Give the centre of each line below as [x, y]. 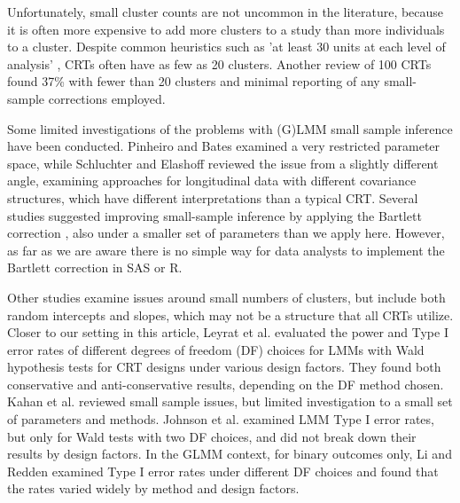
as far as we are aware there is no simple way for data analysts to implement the [226, 250]
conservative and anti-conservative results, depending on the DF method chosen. [226, 384]
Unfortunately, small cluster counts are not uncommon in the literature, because [226, 12]
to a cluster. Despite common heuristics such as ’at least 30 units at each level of [226, 47]
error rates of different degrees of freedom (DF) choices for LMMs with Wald [216, 349]
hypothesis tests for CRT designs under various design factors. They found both [224, 367]
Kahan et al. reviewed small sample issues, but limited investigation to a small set [230, 401]
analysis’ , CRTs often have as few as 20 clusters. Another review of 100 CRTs [219, 63]
